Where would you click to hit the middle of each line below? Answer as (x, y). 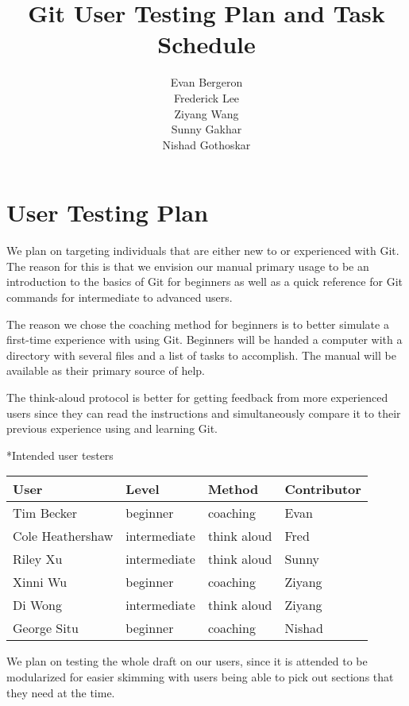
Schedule (206, 44)
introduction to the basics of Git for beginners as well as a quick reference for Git (204, 282)
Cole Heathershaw (63, 536)
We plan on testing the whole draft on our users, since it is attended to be (187, 661)
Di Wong (38, 605)
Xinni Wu (40, 582)
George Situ (46, 628)
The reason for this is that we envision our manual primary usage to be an (188, 266)
